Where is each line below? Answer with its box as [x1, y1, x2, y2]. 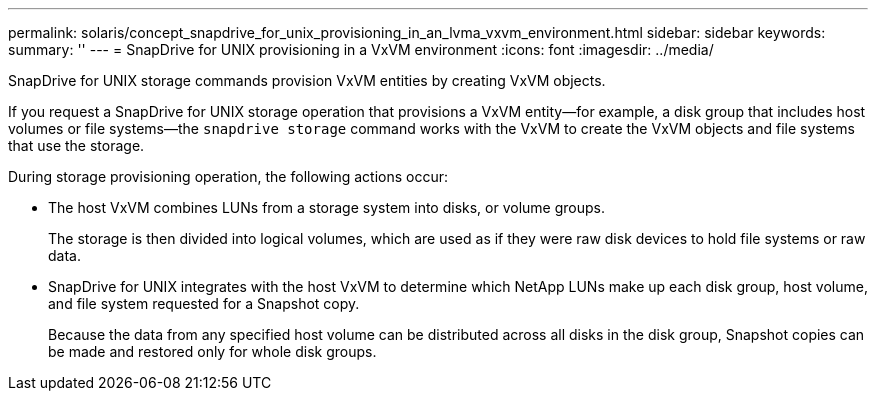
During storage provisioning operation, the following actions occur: [8, 168, 448, 185]
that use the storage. [8, 137, 145, 154]
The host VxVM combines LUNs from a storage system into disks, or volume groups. [48, 199, 605, 216]
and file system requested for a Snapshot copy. [48, 295, 360, 312]
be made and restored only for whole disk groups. [48, 343, 377, 360]
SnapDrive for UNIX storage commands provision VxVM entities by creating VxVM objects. [8, 72, 606, 89]
